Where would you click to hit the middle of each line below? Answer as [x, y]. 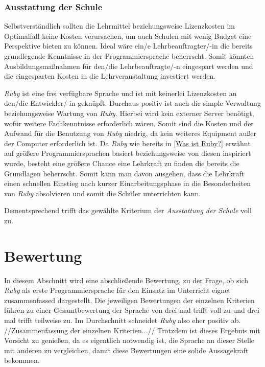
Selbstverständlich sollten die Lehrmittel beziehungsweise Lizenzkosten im [120, 26]
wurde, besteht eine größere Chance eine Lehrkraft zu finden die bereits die [122, 163]
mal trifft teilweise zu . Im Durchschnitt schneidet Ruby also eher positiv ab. [123, 320]
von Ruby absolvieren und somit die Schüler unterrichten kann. [103, 193]
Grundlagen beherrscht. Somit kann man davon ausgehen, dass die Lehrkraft [124, 173]
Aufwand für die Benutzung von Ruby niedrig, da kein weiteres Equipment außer [130, 133]
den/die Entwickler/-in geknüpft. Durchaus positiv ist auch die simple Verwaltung [132, 103]
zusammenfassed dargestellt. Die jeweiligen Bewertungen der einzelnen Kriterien [129, 300]
